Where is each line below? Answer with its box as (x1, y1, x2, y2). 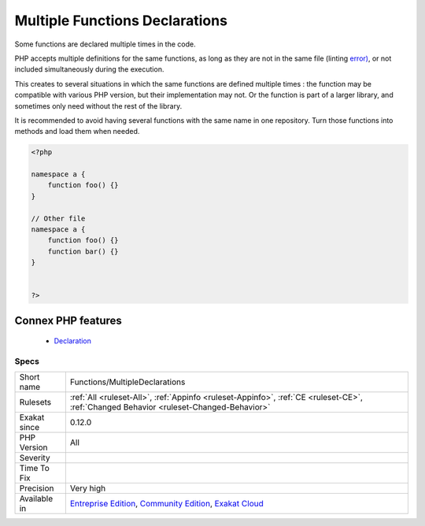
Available (19, 493, 54, 504)
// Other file (31, 213, 86, 223)
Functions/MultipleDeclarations (69, 376, 186, 387)
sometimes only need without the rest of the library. (14, 101, 183, 110)
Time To (19, 463, 50, 474)
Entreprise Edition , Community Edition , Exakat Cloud (69, 498, 264, 509)
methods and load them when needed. (14, 127, 140, 136)
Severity (19, 453, 50, 464)
